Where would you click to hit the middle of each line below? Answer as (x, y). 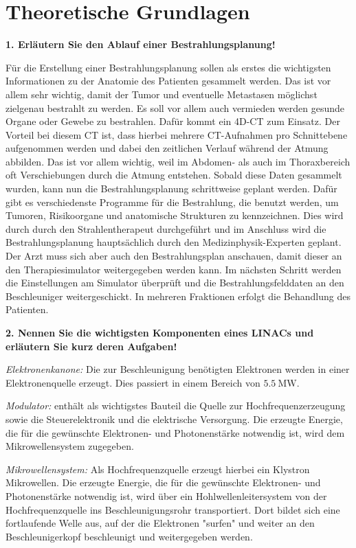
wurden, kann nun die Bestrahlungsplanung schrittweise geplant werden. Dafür (171, 189)
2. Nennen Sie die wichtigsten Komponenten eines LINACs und (160, 332)
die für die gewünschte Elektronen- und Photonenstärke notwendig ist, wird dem (175, 432)
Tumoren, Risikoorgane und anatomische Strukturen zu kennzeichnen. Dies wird (175, 215)
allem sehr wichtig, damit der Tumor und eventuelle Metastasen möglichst (162, 94)
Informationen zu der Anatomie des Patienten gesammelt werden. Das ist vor (168, 81)
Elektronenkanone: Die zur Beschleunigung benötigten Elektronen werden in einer (178, 369)
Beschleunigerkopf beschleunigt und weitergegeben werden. (129, 536)
